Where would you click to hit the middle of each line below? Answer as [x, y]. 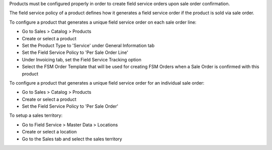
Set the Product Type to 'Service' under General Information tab [88, 45]
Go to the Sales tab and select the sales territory [72, 139]
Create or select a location [49, 132]
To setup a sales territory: [36, 115]
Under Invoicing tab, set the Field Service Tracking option [82, 59]
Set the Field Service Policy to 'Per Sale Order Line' [75, 52]
